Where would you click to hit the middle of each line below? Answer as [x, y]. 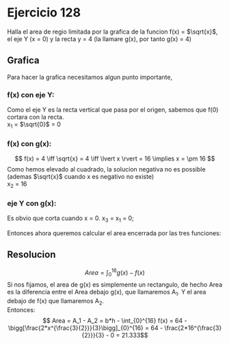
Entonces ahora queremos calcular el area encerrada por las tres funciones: [114, 233]
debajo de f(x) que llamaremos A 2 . [56, 302]
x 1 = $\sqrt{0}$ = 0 [34, 125]
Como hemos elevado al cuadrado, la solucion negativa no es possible [107, 169]
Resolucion [31, 255]
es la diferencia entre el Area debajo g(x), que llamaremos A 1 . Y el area [107, 293]
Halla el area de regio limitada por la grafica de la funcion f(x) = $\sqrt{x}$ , [112, 32]
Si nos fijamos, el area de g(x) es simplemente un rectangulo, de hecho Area [115, 285]
